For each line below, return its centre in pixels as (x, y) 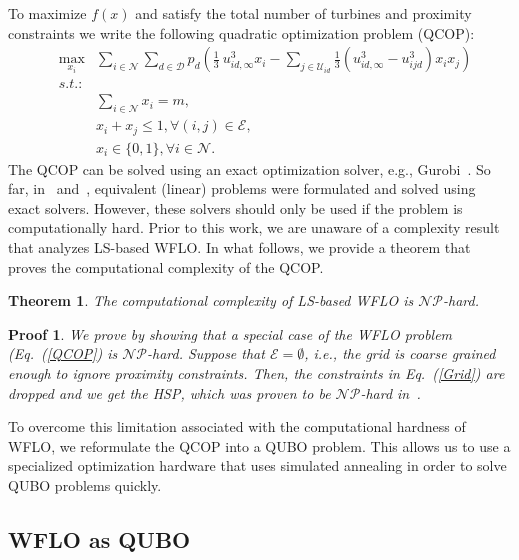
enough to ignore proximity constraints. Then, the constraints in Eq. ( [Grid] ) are (256, 372)
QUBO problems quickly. (85, 484)
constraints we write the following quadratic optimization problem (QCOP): (241, 32)
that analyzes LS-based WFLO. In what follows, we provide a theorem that (239, 246)
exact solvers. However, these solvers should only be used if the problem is (235, 207)
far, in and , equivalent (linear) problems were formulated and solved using (242, 188)
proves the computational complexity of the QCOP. (166, 266)
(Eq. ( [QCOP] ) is (63, 353)
